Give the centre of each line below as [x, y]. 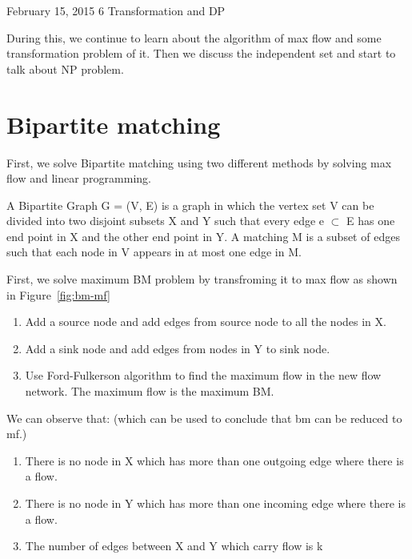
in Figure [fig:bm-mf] [58, 294]
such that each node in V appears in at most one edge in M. [154, 252]
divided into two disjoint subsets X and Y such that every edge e [166, 221]
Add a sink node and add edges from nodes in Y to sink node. [178, 348]
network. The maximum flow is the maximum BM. [150, 391]
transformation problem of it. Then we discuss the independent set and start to [201, 53]
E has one [371, 221]
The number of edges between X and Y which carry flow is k [174, 546]
